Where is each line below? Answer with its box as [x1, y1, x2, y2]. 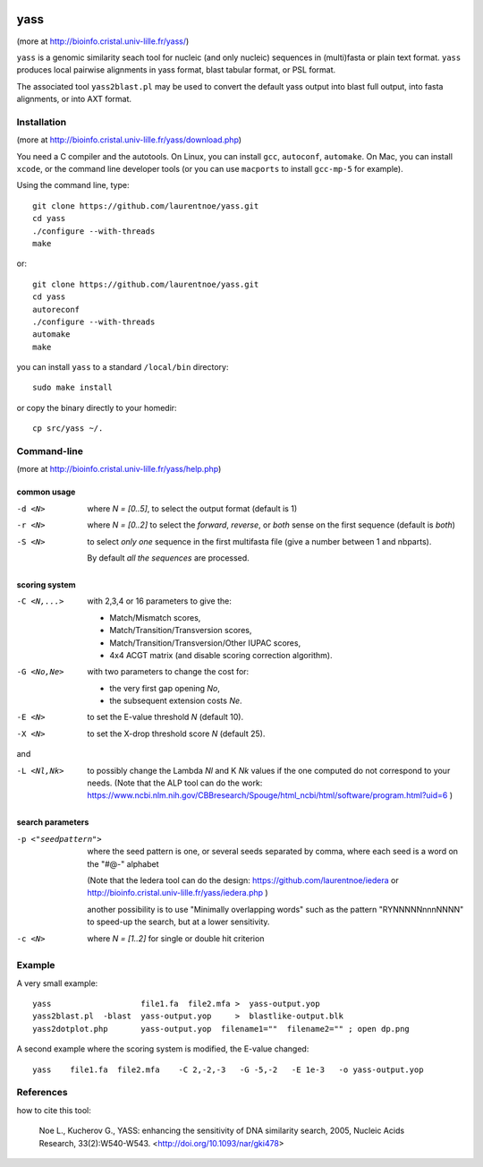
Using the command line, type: [16, 180, 130, 191]
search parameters [16, 817, 89, 828]
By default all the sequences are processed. [87, 552, 250, 563]
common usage [16, 486, 76, 497]
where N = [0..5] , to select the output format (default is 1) [87, 502, 298, 514]
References [16, 1086, 68, 1099]
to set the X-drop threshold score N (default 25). [87, 728, 266, 739]
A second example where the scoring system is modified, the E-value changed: [16, 1043, 309, 1054]
